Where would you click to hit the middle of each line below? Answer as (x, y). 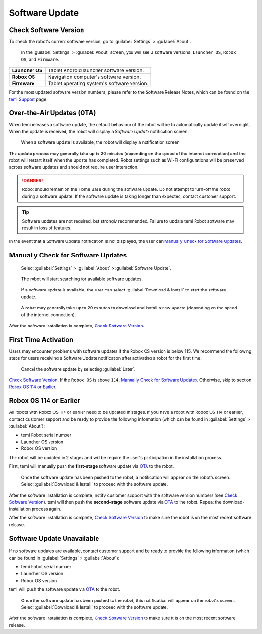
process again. (47, 509)
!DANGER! (33, 180)
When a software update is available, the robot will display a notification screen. (101, 142)
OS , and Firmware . (40, 59)
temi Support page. (28, 99)
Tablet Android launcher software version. (96, 70)
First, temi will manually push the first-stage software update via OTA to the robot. (91, 466)
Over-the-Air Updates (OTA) (52, 113)
